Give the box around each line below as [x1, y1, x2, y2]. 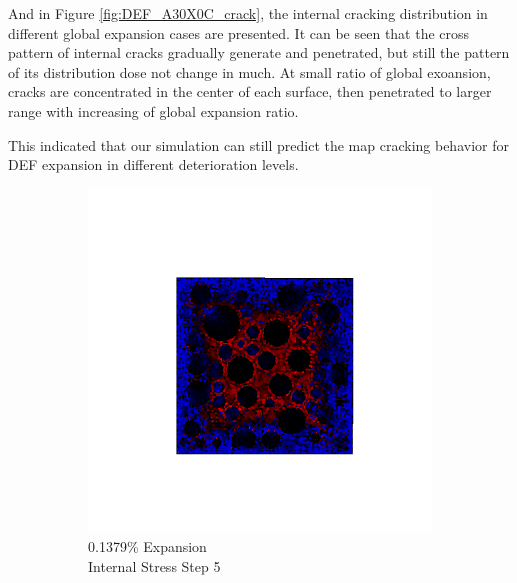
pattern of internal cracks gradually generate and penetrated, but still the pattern [8, 42, 510, 63]
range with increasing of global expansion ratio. [8, 100, 299, 121]
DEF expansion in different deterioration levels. [8, 154, 299, 175]
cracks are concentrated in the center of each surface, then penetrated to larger [8, 81, 492, 102]
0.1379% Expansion [88, 536, 207, 557]
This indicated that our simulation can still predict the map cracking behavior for [8, 134, 509, 155]
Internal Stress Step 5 [88, 555, 221, 576]
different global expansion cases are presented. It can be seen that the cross [8, 22, 470, 43]
